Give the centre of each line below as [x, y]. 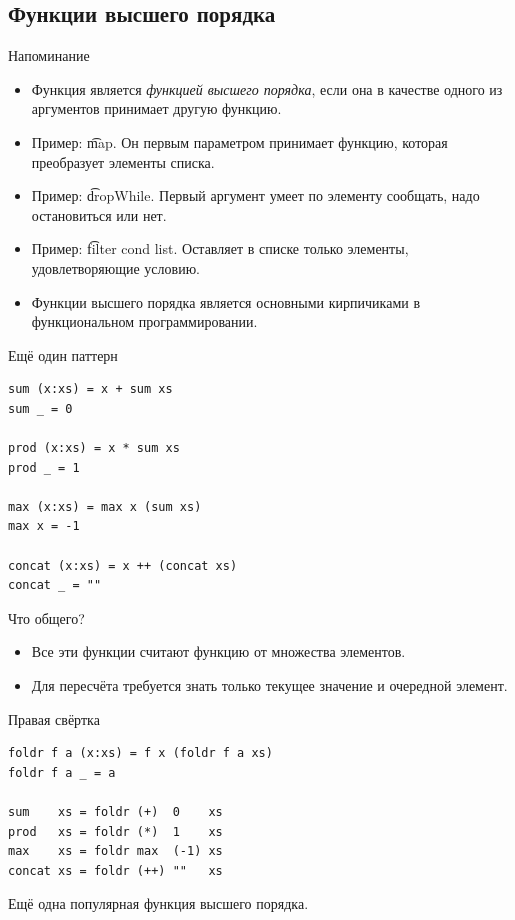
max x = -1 [44, 526]
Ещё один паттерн [63, 354]
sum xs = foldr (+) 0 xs [115, 812]
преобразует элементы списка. [123, 161]
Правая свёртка [54, 718]
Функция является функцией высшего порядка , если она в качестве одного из [267, 88]
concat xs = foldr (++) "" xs [115, 870]
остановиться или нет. [99, 214]
